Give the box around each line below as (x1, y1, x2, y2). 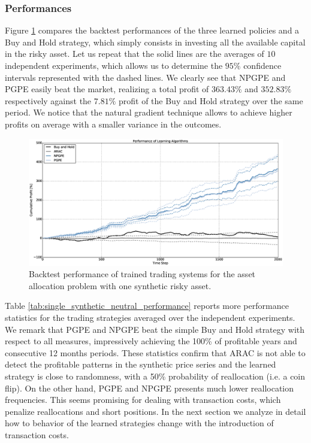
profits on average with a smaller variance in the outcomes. (5, 117, 222, 130)
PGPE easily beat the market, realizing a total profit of (5, 83, 209, 95)
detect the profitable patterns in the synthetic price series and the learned (5, 358, 276, 371)
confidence (243, 59, 282, 71)
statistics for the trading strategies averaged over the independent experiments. (5, 311, 295, 323)
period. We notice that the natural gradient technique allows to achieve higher (5, 106, 292, 119)
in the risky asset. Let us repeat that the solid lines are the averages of (5, 47, 264, 60)
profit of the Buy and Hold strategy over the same (118, 94, 303, 107)
